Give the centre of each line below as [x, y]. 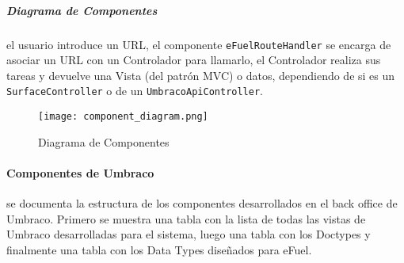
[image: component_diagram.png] [123, 117]
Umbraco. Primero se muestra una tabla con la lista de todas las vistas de [186, 218]
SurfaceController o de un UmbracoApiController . [135, 91]
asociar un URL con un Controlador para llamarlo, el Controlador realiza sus [194, 60]
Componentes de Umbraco [80, 172]
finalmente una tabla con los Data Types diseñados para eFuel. [159, 249]
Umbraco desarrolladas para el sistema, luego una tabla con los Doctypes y [189, 234]
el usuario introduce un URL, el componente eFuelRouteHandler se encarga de [199, 44]
